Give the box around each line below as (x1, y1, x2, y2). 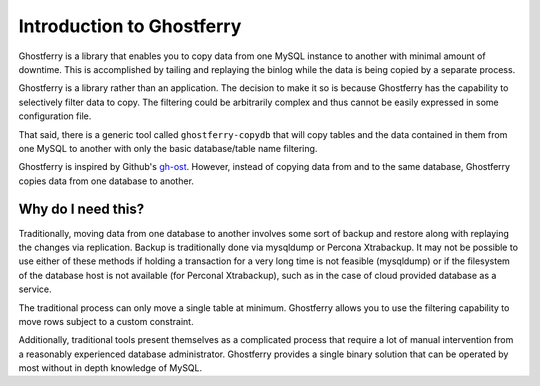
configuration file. (18, 110, 92, 122)
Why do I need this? (18, 201, 145, 218)
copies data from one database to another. (18, 175, 195, 187)
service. (18, 283, 52, 295)
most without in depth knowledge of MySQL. (18, 362, 203, 374)
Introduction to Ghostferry (18, 15, 242, 37)
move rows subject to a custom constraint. (18, 315, 194, 327)
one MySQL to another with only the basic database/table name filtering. (18, 142, 318, 154)
